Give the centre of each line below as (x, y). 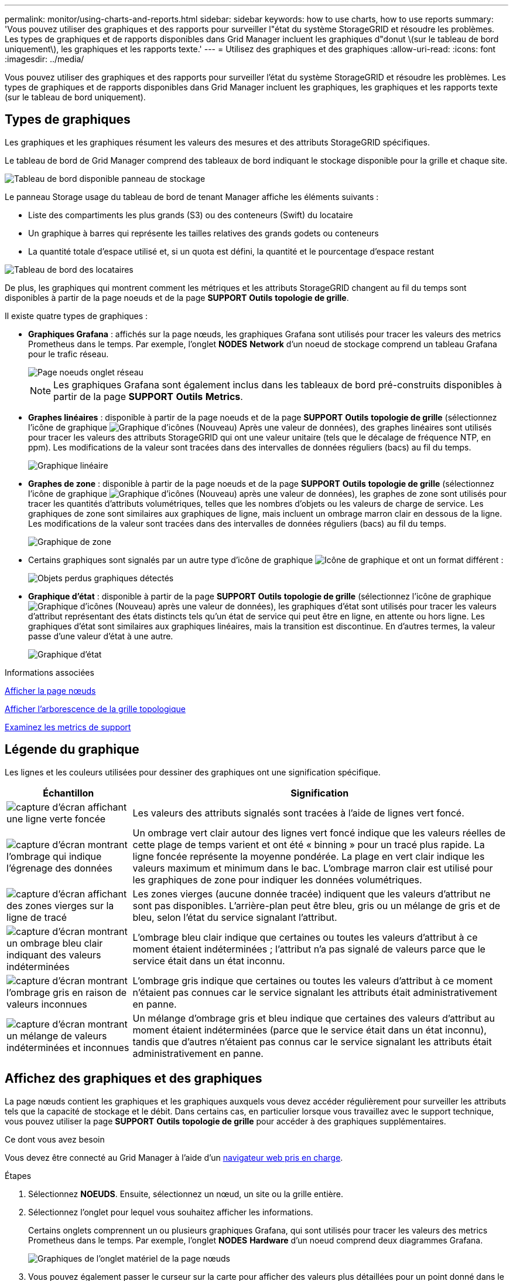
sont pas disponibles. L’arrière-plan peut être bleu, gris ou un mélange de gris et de (317, 905)
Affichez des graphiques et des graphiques (134, 1079)
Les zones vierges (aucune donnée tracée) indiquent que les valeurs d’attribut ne (312, 894)
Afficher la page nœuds (50, 690)
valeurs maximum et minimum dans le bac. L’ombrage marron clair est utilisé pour (313, 868)
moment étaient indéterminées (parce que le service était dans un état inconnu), (309, 1030)
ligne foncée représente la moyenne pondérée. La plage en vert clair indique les (309, 856)
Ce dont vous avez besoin (55, 1139)
